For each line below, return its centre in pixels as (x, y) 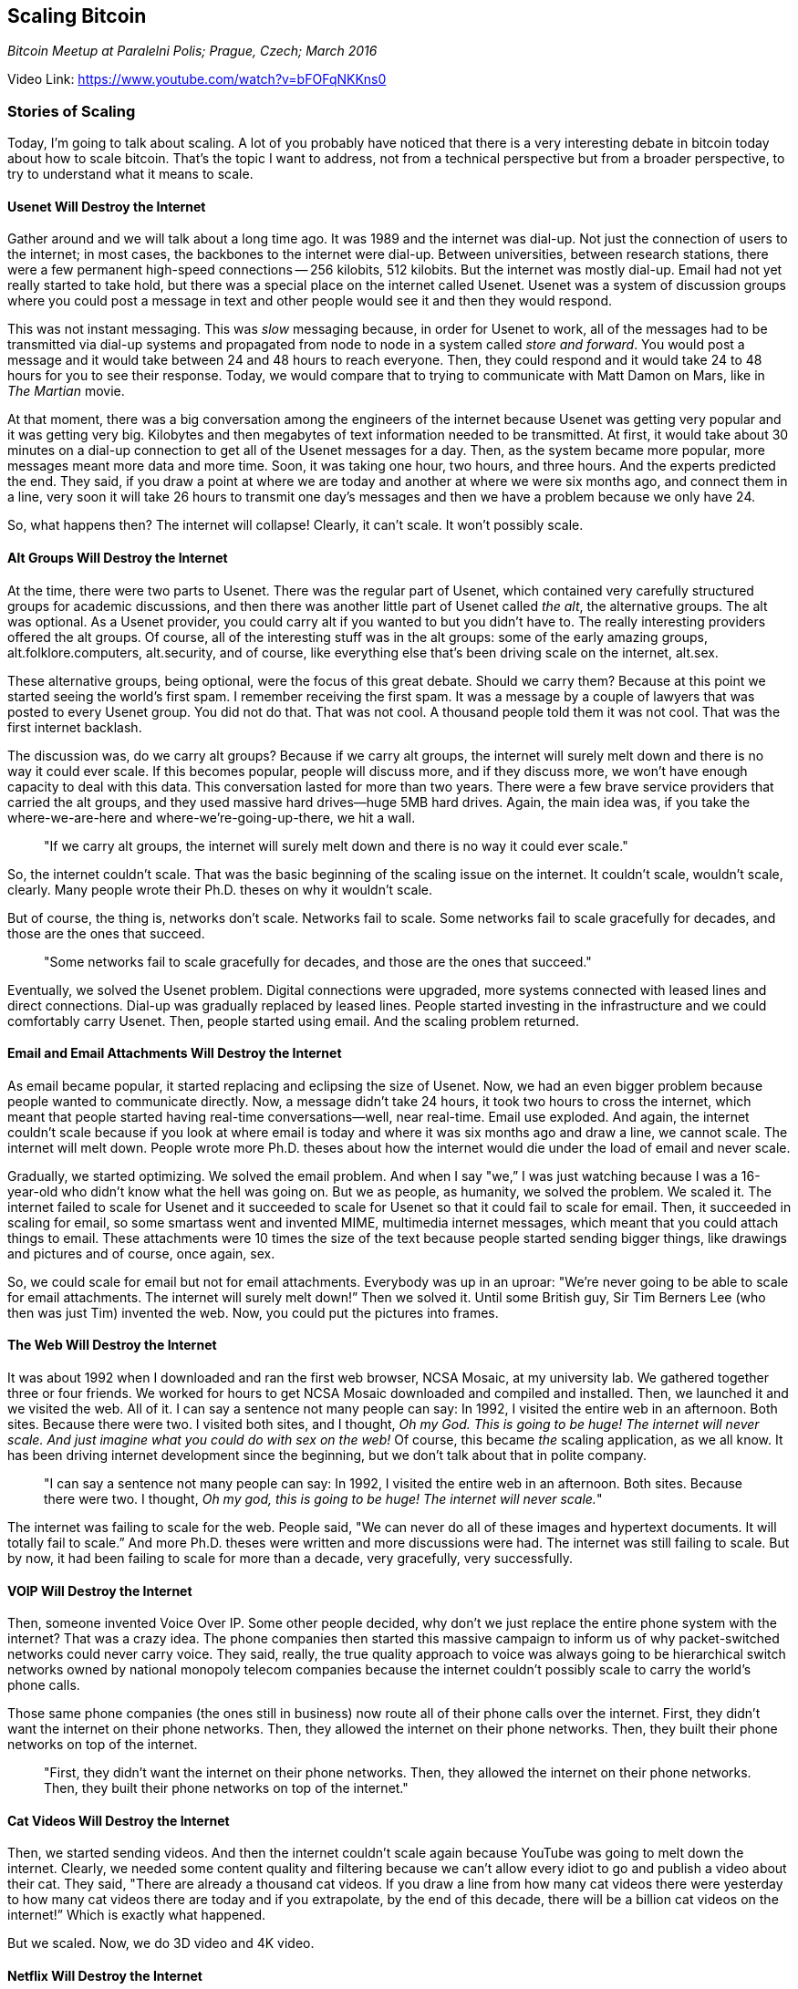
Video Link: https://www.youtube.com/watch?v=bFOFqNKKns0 (197, 79)
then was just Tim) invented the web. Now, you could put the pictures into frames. (253, 1312)
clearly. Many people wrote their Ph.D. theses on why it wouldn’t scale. (220, 889)
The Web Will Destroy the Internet (112, 1345)
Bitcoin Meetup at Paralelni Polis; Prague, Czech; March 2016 (192, 51)
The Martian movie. (66, 391)
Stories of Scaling (72, 111)
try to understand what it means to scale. (130, 174)
